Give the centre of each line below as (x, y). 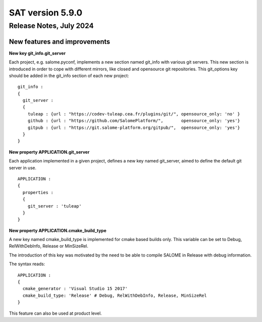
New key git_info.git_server (37, 53)
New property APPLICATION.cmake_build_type (58, 230)
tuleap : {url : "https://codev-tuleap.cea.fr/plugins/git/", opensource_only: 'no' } (134, 114)
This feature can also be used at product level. (55, 313)
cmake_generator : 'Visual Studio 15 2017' (75, 289)
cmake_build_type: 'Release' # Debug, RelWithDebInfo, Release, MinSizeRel (115, 295)
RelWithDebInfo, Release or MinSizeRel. (49, 246)
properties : (38, 192)
